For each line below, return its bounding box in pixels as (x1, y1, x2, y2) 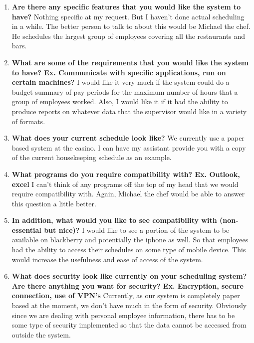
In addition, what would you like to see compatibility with (11, 215, 217, 225)
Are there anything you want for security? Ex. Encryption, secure (11, 280, 244, 291)
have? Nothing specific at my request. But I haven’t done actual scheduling (11, 11, 245, 21)
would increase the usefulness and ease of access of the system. (11, 254, 203, 264)
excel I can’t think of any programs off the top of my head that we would (11, 178, 239, 189)
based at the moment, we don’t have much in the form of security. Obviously (11, 300, 247, 311)
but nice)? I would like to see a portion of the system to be (44, 224, 230, 235)
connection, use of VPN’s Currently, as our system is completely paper (11, 290, 240, 301)
